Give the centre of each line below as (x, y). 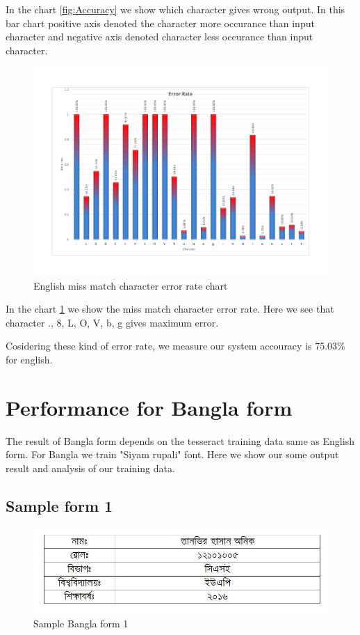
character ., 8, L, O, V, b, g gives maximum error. (112, 322)
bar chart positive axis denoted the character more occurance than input (160, 23)
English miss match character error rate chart (131, 285)
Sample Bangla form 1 (81, 623)
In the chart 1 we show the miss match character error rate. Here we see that (170, 309)
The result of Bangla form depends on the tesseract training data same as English (180, 440)
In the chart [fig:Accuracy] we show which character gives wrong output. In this (175, 9)
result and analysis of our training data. (90, 468)
